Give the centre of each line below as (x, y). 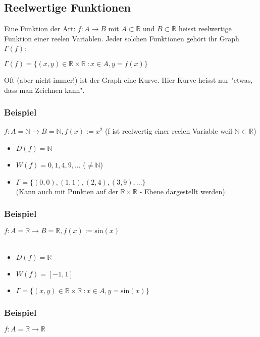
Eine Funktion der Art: (40, 29)
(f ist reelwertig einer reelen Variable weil (169, 131)
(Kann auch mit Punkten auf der (67, 191)
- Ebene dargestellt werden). (183, 191)
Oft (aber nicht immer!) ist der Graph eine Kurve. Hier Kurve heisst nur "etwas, (128, 79)
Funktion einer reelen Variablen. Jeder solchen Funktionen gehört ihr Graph (122, 38)
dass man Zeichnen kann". (44, 90)
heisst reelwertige (205, 29)
